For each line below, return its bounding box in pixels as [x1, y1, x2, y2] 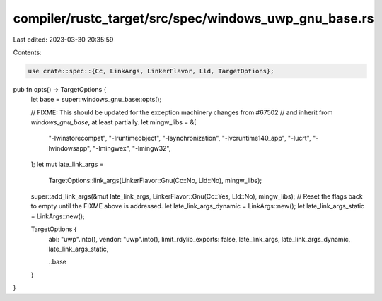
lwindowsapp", [48, 143, 92, 152]
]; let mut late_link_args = [30, 160, 104, 169]
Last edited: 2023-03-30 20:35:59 [13, 35, 114, 44]
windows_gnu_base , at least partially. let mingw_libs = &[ [30, 118, 197, 126]
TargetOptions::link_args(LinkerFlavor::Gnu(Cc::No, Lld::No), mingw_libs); [48, 176, 262, 184]
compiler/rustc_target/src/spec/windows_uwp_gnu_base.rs [13, 11, 374, 26]
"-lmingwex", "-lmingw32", [93, 143, 171, 152]
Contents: [13, 48, 42, 57]
